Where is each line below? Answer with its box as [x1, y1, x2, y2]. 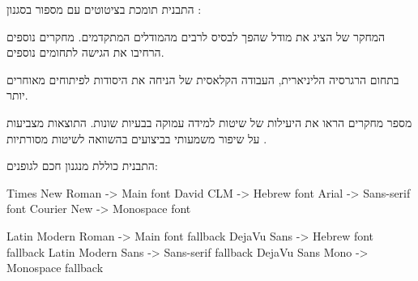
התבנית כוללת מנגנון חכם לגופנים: [6, 157, 158, 174]
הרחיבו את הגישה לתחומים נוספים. [6, 44, 164, 61]
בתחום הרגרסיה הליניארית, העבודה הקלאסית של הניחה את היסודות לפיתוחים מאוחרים [6, 70, 399, 87]
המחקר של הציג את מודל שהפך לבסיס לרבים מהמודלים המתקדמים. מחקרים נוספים [6, 28, 386, 45]
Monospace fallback [6, 259, 104, 276]
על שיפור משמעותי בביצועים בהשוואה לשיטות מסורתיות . [6, 130, 267, 147]
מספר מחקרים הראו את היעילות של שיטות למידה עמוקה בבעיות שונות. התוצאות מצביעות [6, 113, 412, 130]
